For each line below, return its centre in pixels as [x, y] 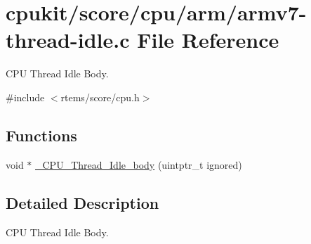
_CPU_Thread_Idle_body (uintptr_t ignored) [139, 164]
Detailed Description [82, 202]
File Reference [208, 40]
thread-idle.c [68, 40]
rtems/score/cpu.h [100, 97]
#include [25, 97]
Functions [41, 135]
